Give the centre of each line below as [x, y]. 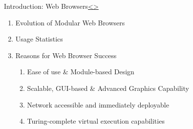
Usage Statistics [39, 39]
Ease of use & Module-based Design [81, 72]
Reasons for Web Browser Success [66, 55]
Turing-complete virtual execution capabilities [96, 121]
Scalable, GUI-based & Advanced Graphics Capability [108, 88]
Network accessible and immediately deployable [98, 104]
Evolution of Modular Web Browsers [70, 22]
